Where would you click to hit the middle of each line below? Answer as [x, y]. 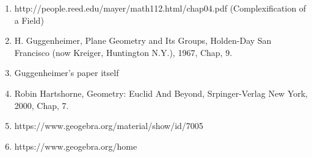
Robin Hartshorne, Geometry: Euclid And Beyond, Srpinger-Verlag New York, [161, 93]
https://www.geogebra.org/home [76, 146]
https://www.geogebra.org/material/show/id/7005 [109, 126]
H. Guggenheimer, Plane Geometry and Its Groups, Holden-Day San [143, 40]
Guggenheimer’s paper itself [67, 73]
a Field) [29, 20]
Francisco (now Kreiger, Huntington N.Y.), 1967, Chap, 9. [123, 52]
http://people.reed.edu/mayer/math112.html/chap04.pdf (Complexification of [160, 8]
